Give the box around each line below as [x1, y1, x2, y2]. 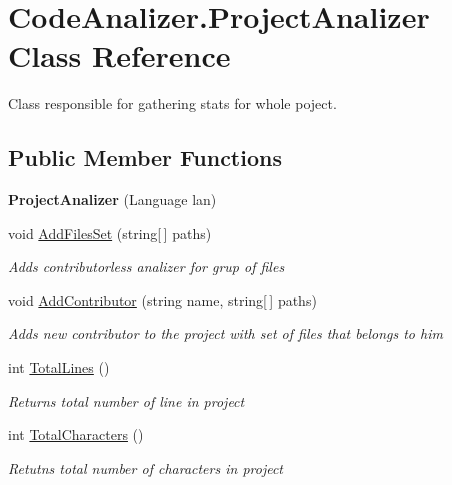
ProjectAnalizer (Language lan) [8, 189, 217, 210]
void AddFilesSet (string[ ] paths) [8, 222, 212, 243]
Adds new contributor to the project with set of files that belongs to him [8, 323, 443, 344]
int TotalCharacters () [8, 424, 144, 445]
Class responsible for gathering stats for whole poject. [8, 93, 337, 114]
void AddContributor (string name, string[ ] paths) [8, 289, 317, 310]
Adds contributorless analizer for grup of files [8, 256, 285, 277]
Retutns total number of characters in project [8, 457, 284, 478]
